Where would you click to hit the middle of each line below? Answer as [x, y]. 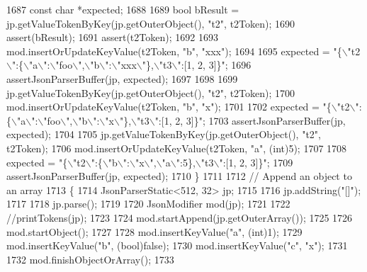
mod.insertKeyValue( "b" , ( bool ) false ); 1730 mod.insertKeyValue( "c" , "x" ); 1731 [177, 245]
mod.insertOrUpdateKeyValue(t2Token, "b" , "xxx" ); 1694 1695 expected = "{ [174, 51]
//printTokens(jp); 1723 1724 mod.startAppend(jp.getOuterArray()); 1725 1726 [180, 217]
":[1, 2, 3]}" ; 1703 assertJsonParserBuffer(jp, [250, 120]
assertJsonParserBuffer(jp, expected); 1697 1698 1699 [122, 78]
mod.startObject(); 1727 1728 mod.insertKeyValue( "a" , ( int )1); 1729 [154, 231]
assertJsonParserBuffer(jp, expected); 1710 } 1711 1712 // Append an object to [179, 176]
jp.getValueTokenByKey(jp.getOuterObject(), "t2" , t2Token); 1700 [151, 92]
